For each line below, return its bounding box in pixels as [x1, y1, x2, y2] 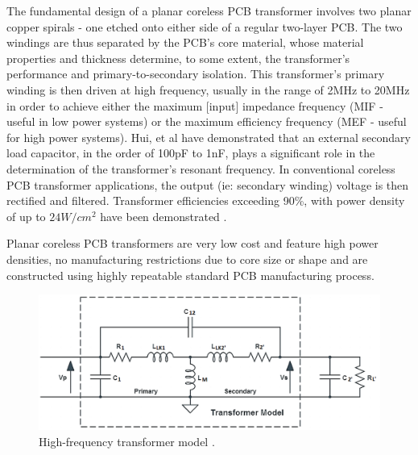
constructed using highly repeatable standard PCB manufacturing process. [6, 266, 375, 283]
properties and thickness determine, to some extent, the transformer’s [6, 49, 350, 66]
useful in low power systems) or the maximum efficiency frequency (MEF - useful [6, 113, 407, 130]
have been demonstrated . [100, 207, 227, 224]
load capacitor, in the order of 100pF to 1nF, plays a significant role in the [6, 144, 375, 161]
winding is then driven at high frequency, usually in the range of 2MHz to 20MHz [6, 81, 410, 98]
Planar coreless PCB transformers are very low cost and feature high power [6, 235, 379, 252]
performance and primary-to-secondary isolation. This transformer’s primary [6, 65, 385, 82]
